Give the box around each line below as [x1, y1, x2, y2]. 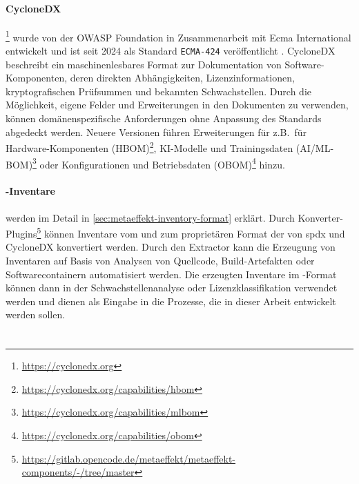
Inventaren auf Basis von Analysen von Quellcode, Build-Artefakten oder [6, 253, 315, 267]
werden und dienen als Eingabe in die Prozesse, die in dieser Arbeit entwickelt [6, 293, 336, 308]
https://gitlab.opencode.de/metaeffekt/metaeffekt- [21, 451, 236, 465]
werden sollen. [6, 307, 66, 322]
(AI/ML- [295, 140, 334, 155]
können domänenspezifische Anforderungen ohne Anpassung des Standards [6, 111, 322, 126]
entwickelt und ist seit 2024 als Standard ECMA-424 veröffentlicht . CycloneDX [6, 43, 336, 58]
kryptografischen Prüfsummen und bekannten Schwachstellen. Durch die [6, 84, 311, 98]
